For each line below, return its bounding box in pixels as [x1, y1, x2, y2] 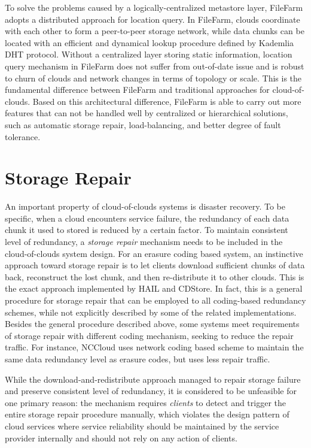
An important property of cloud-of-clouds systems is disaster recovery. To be [5, 200, 285, 213]
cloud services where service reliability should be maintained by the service [5, 419, 279, 432]
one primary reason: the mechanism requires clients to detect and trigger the [5, 396, 286, 408]
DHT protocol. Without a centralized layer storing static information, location [5, 48, 292, 60]
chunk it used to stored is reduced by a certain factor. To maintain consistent [5, 223, 288, 236]
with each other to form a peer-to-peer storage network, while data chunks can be [5, 25, 304, 37]
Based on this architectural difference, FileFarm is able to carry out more [32, 95, 301, 107]
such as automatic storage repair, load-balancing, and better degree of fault [5, 118, 281, 131]
